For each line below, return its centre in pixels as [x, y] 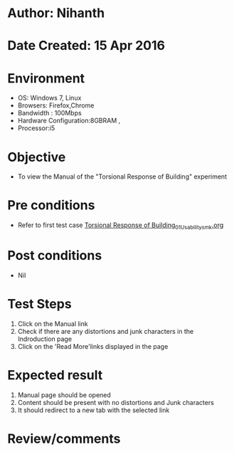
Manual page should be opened [64, 395]
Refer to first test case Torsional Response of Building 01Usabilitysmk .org [121, 226]
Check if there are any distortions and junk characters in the [106, 331]
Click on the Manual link [53, 324]
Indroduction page [45, 339]
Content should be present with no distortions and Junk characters [116, 402]
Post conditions [55, 256]
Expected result [55, 375]
